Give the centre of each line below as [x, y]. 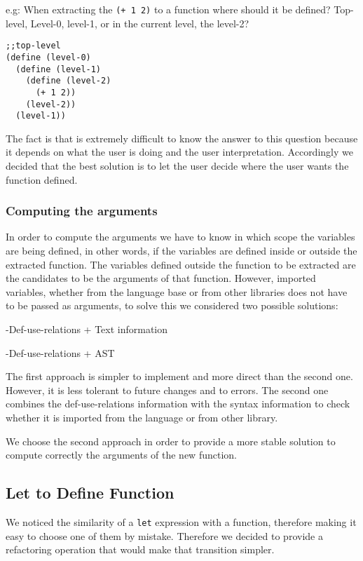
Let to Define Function [90, 493]
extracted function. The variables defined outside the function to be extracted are [181, 264]
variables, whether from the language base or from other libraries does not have [177, 291]
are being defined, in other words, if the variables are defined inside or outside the [181, 251]
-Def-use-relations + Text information [87, 329]
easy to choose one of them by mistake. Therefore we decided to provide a [164, 535]
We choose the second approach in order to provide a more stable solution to [171, 441]
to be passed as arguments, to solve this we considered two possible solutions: [172, 305]
